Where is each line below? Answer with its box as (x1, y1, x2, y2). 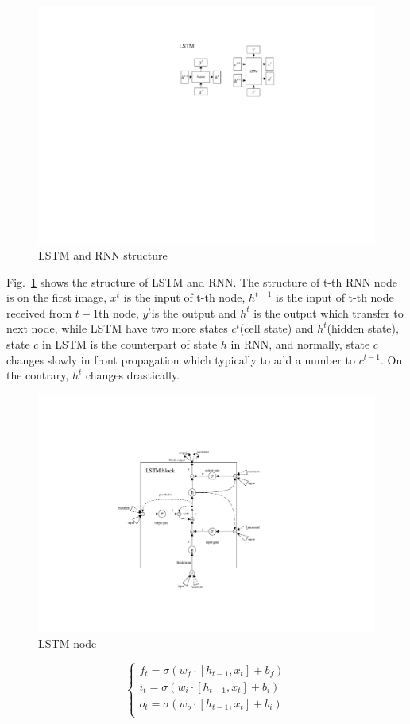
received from (6, 304, 72, 321)
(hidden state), (327, 320, 399, 337)
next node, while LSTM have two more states (6, 320, 228, 337)
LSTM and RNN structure (38, 246, 168, 263)
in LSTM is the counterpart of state (42, 335, 218, 352)
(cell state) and (239, 320, 314, 337)
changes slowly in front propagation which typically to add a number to (6, 351, 355, 368)
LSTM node (38, 634, 97, 651)
